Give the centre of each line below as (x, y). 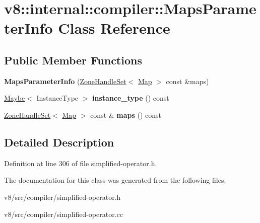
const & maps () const (126, 115)
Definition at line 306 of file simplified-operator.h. (81, 163)
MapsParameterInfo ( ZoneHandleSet (65, 81)
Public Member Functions (73, 60)
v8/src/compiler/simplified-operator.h (62, 197)
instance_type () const (131, 98)
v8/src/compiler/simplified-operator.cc (63, 214)
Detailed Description (59, 142)
